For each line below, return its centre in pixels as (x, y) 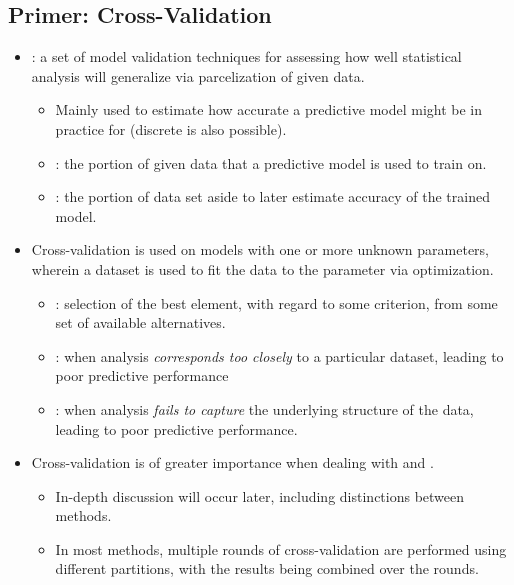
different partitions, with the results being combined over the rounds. (267, 568)
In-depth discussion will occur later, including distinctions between (260, 495)
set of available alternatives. (140, 322)
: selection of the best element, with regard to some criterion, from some (276, 302)
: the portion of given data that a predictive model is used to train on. (271, 162)
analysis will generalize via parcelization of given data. (198, 75)
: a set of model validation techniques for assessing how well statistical (246, 56)
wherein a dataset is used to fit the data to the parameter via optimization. (262, 268)
